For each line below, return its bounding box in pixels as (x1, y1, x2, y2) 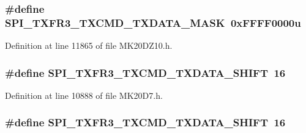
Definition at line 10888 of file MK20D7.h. (5, 88, 163, 101)
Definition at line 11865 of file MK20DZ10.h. (5, 39, 173, 52)
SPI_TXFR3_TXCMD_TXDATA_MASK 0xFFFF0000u (5, 15, 301, 30)
